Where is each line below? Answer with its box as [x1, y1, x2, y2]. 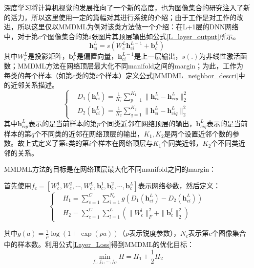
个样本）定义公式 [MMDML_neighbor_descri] [98, 70, 238, 80]
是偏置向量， [77, 51, 118, 61]
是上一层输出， [134, 51, 182, 61]
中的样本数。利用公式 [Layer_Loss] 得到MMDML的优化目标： [4, 239, 194, 249]
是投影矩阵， [27, 51, 69, 61]
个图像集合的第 [41, 31, 89, 41]
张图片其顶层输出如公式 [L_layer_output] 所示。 [91, 31, 240, 41]
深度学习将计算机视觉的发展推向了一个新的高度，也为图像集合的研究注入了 [4, 2, 243, 12]
